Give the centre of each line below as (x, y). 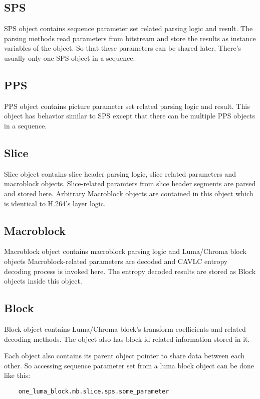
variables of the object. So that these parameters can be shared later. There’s (123, 48)
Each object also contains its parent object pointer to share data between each (124, 356)
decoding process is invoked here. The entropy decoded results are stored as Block (130, 271)
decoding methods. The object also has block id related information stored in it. (127, 339)
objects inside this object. (43, 281)
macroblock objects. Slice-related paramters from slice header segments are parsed (130, 183)
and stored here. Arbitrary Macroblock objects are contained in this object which (129, 193)
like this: (17, 375)
